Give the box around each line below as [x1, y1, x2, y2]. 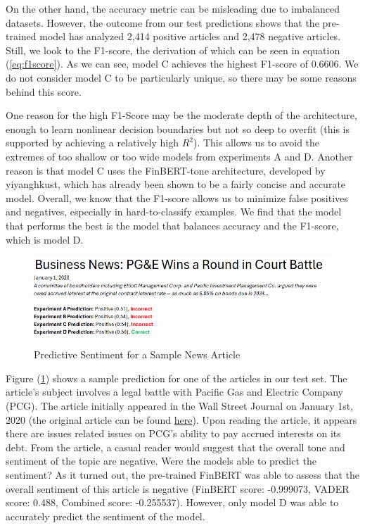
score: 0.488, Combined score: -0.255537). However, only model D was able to [6, 495, 339, 510]
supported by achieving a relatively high [6, 135, 179, 150]
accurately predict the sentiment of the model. [6, 508, 205, 523]
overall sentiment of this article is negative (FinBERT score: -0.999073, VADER [6, 481, 350, 496]
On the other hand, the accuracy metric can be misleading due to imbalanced [6, 1, 340, 15]
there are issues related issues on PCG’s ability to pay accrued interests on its [6, 426, 341, 441]
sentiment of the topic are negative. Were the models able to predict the [6, 453, 317, 468]
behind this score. [6, 84, 82, 99]
